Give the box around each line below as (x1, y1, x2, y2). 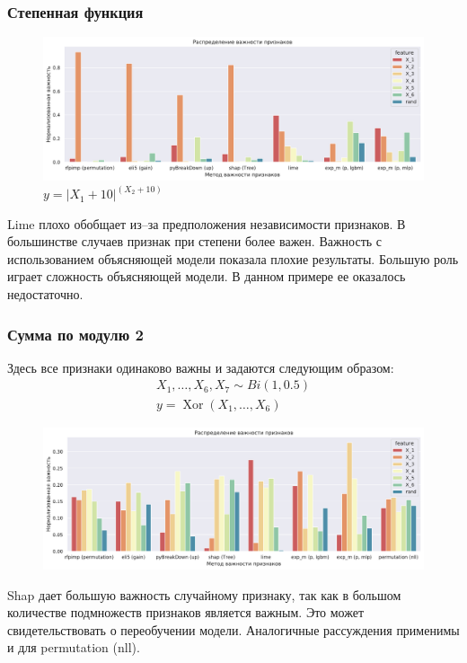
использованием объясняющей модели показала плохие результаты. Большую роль (7, 249, 459, 268)
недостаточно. (7, 285, 84, 304)
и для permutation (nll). (7, 638, 140, 657)
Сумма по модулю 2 (7, 323, 144, 345)
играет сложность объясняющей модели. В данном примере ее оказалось (7, 267, 406, 286)
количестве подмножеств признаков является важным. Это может (7, 603, 365, 622)
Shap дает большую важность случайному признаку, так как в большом (7, 585, 401, 604)
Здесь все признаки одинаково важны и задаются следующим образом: (7, 358, 394, 376)
